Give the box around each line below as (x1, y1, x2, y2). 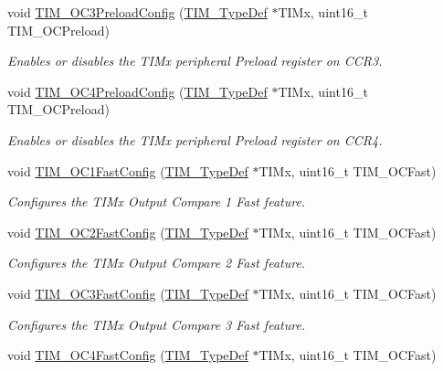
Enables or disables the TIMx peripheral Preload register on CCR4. (7, 130, 383, 149)
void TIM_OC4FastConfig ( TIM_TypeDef (7, 345, 248, 365)
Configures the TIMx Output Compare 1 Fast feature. (7, 192, 306, 211)
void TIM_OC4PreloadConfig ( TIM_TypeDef (7, 81, 268, 101)
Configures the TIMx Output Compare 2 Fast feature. (7, 253, 306, 272)
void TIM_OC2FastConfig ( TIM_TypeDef (7, 222, 248, 241)
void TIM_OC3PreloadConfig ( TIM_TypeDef (7, 3, 268, 21)
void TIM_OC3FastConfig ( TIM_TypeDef (7, 283, 248, 302)
